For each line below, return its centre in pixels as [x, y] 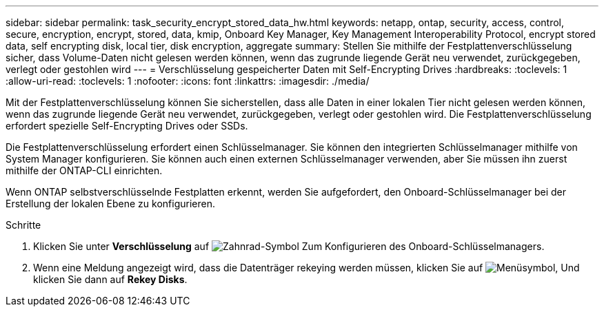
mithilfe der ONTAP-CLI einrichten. [84, 170]
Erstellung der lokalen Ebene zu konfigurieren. [110, 204]
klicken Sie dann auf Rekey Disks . [110, 279]
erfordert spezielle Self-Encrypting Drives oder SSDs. [127, 126]
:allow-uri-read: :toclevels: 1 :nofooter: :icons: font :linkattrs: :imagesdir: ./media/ [188, 81]
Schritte [23, 225]
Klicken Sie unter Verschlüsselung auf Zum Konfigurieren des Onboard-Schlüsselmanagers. [289, 246]
